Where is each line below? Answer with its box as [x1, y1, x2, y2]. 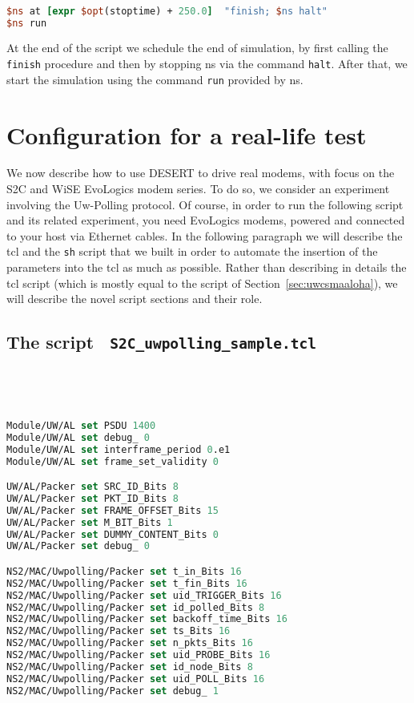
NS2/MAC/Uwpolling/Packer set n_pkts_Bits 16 [6, 637, 253, 649]
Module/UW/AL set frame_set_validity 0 [6, 455, 219, 467]
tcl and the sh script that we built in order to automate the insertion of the [6, 243, 378, 260]
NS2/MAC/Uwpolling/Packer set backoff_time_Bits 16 [6, 613, 287, 625]
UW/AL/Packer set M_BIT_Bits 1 [6, 516, 173, 528]
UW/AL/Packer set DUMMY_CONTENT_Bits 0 [6, 528, 219, 540]
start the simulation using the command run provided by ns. [6, 71, 303, 87]
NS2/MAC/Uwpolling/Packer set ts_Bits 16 [6, 625, 231, 637]
